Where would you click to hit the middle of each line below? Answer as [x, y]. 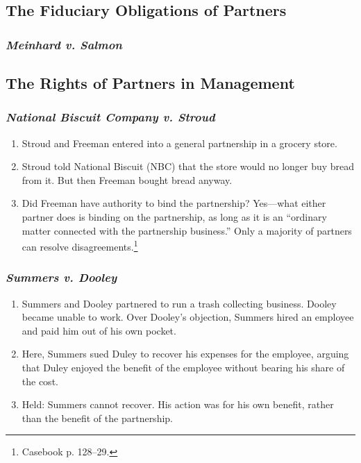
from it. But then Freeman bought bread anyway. [127, 179]
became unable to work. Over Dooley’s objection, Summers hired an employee [188, 317]
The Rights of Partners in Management [150, 83]
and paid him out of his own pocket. [99, 330]
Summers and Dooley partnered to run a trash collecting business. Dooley [179, 303]
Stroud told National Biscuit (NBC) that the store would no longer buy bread [188, 166]
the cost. [40, 381]
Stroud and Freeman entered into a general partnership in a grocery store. [179, 143]
